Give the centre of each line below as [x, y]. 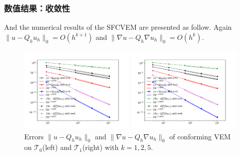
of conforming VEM [200, 136]
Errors [34, 136]
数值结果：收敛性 [37, 8]
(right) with [101, 147]
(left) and [57, 147]
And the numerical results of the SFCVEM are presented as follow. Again [118, 27]
